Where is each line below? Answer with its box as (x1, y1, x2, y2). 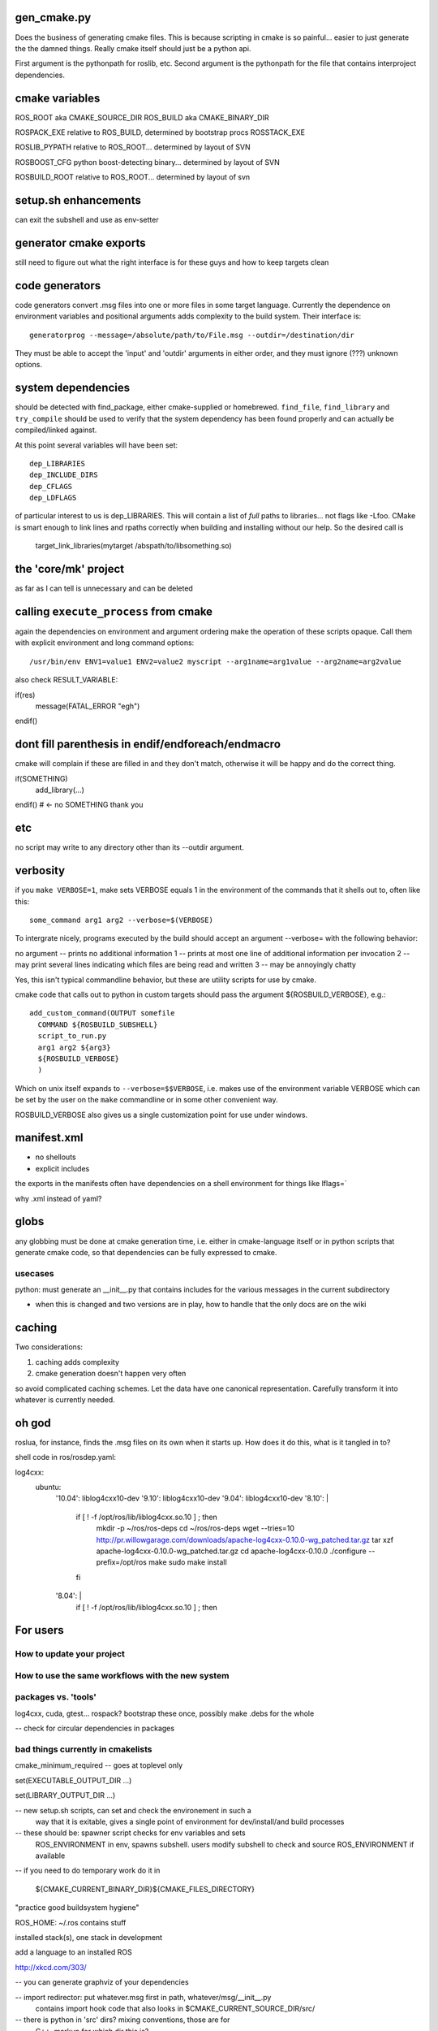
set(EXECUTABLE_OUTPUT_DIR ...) (15, 1775, 132, 1785)
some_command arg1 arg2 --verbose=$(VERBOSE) (29, 916, 214, 925)
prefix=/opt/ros (96, 1557, 148, 1567)
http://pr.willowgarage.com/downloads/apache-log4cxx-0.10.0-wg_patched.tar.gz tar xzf (96, 1535, 393, 1544)
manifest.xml (15, 1131, 84, 1145)
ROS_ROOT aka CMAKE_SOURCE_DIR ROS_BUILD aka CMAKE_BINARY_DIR (15, 112, 269, 122)
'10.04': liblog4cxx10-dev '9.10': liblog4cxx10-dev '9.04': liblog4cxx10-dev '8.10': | (55, 1493, 329, 1503)
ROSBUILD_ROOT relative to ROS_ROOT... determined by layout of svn (15, 172, 251, 182)
